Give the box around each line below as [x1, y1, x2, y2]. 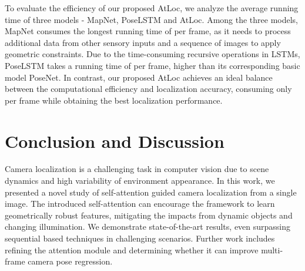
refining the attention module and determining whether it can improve [5, 243, 259, 256]
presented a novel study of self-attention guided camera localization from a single [5, 186, 297, 198]
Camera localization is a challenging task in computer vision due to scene [5, 163, 269, 175]
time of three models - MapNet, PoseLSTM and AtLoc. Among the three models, [5, 13, 299, 25]
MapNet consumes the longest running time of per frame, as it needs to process [5, 25, 291, 37]
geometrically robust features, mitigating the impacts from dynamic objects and [5, 209, 293, 221]
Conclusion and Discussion [5, 128, 224, 153]
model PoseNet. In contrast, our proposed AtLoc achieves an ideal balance [5, 71, 273, 83]
